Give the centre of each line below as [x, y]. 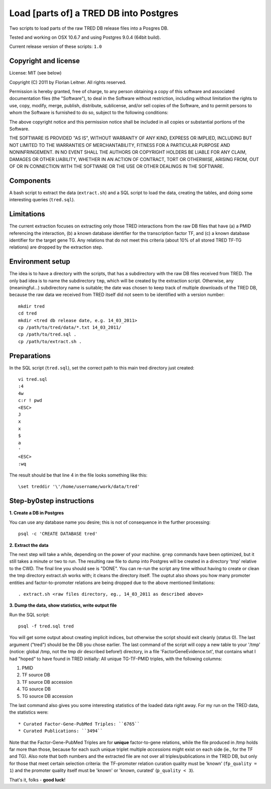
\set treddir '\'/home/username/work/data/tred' [79, 487]
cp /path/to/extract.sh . [50, 341]
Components [30, 180]
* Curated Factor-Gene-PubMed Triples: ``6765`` [79, 724]
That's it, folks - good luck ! [37, 779]
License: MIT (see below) [36, 73]
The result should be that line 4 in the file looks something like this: [78, 475]
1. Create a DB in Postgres [37, 513]
